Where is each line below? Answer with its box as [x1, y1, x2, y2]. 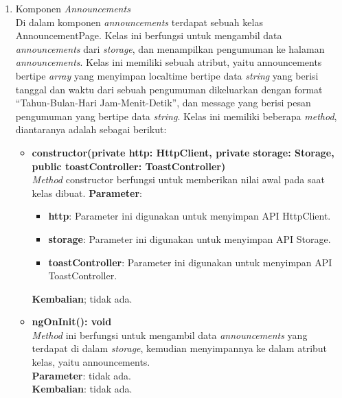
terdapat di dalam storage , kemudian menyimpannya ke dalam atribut [32, 341, 328, 355]
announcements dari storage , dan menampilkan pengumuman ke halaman [15, 41, 325, 56]
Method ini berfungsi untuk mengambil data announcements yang [32, 327, 308, 342]
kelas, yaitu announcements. [32, 355, 150, 369]
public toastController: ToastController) [32, 159, 226, 173]
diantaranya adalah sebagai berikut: [15, 122, 167, 137]
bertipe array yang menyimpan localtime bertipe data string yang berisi [15, 68, 319, 82]
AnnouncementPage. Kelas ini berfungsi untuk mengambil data [15, 28, 282, 43]
